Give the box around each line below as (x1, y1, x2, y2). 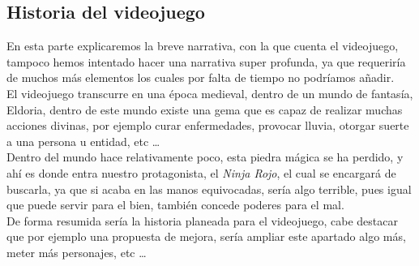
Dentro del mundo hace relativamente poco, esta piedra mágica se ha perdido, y (6, 148, 404, 165)
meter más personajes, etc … (6, 243, 147, 260)
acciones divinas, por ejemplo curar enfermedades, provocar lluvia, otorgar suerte (6, 117, 409, 134)
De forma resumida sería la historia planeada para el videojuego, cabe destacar (6, 212, 398, 229)
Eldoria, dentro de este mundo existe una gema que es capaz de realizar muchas (6, 101, 403, 118)
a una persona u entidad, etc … (6, 132, 160, 149)
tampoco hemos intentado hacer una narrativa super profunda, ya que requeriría (6, 53, 406, 70)
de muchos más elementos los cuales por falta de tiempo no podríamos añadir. (6, 69, 395, 86)
